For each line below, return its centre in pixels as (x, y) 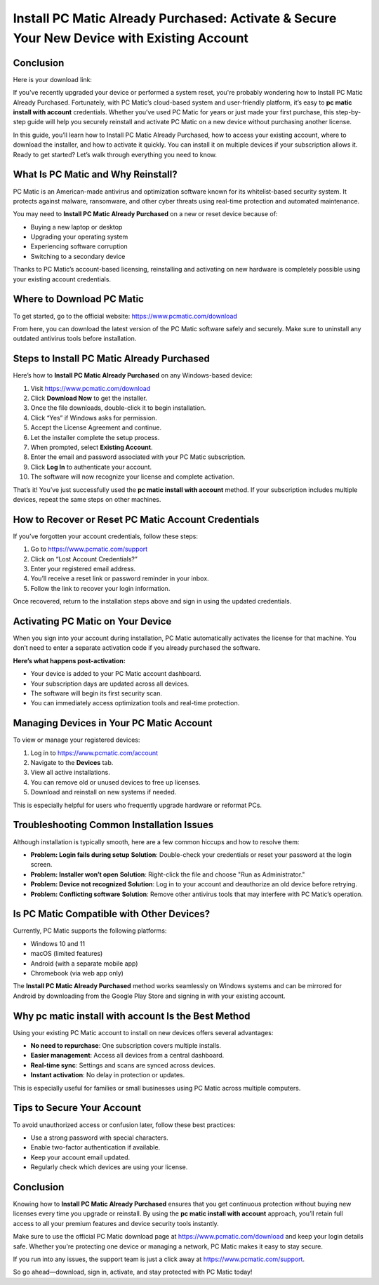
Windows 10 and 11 (58, 943)
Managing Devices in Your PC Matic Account (113, 723)
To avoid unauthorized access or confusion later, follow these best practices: (124, 1125)
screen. (41, 865)
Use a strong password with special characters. (99, 1138)
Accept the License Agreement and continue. (96, 427)
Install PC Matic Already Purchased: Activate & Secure (175, 18)
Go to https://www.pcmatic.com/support (89, 549)
